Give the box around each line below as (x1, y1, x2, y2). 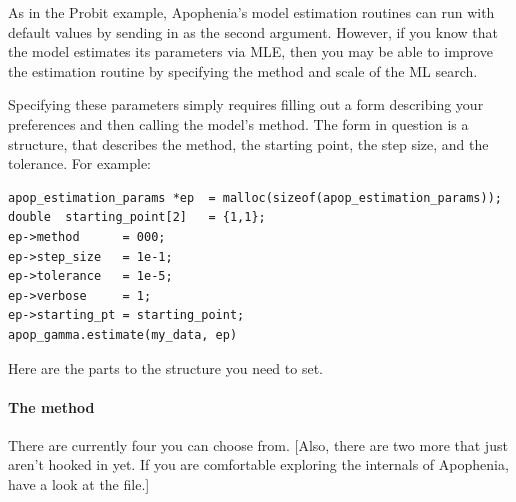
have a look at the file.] (8, 474, 150, 495)
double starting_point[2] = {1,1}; (8, 210, 266, 225)
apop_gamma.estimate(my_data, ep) (8, 327, 238, 342)
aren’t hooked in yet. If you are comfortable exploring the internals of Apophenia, (8, 454, 509, 475)
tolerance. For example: (8, 153, 151, 174)
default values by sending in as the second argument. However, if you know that (8, 21, 498, 42)
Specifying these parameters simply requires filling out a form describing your (8, 94, 484, 115)
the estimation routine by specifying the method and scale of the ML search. (8, 60, 478, 81)
